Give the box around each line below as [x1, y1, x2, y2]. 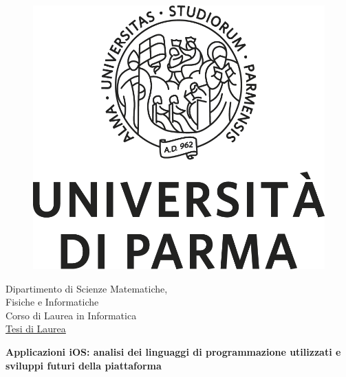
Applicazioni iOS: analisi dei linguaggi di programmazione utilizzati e [6, 344, 341, 358]
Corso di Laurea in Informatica [6, 308, 137, 322]
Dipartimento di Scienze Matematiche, [6, 281, 168, 295]
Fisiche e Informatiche [6, 295, 99, 309]
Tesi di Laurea [6, 321, 66, 336]
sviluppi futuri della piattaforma [6, 358, 162, 372]
